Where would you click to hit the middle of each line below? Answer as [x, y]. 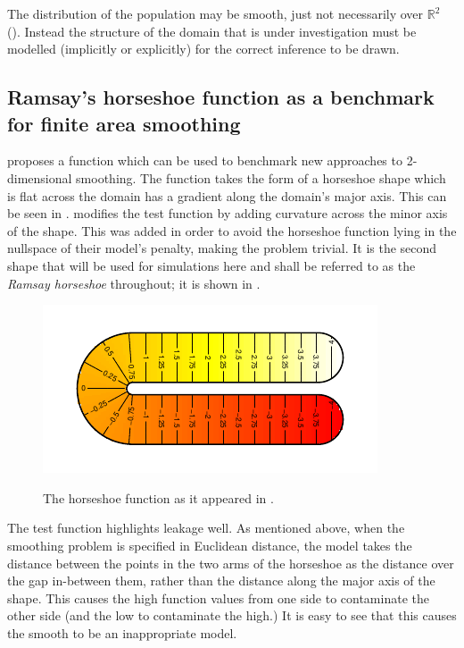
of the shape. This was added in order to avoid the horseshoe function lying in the [232, 230]
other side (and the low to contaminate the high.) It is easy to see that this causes [232, 615]
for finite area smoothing [124, 123]
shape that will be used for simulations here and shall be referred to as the [211, 265]
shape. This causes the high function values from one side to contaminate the [218, 598]
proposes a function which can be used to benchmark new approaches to [205, 160]
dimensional [40, 177]
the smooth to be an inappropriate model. [122, 632]
